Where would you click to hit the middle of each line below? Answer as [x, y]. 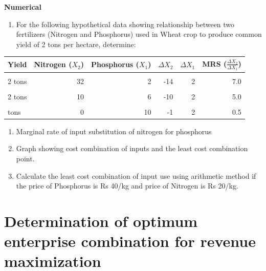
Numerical [23, 7]
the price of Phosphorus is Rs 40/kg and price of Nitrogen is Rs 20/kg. [127, 186]
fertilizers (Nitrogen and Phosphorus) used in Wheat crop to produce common [139, 34]
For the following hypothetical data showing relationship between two [125, 24]
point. [25, 159]
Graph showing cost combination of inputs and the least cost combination [132, 148]
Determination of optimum [101, 221]
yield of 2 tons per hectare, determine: [76, 44]
